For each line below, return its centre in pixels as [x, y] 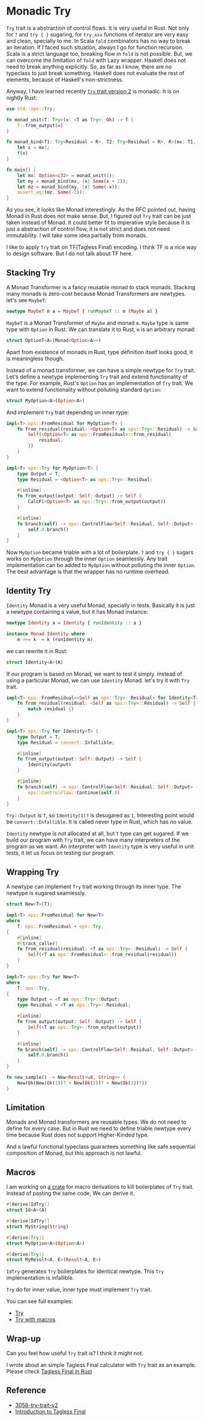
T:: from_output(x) [40, 126]
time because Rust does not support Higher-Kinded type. [78, 1135]
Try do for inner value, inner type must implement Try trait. [79, 1289]
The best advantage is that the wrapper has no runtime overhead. [88, 572]
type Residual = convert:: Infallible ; [66, 742]
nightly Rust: [22, 98]
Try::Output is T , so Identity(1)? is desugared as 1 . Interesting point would [100, 815]
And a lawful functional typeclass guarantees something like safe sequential [101, 1147]
